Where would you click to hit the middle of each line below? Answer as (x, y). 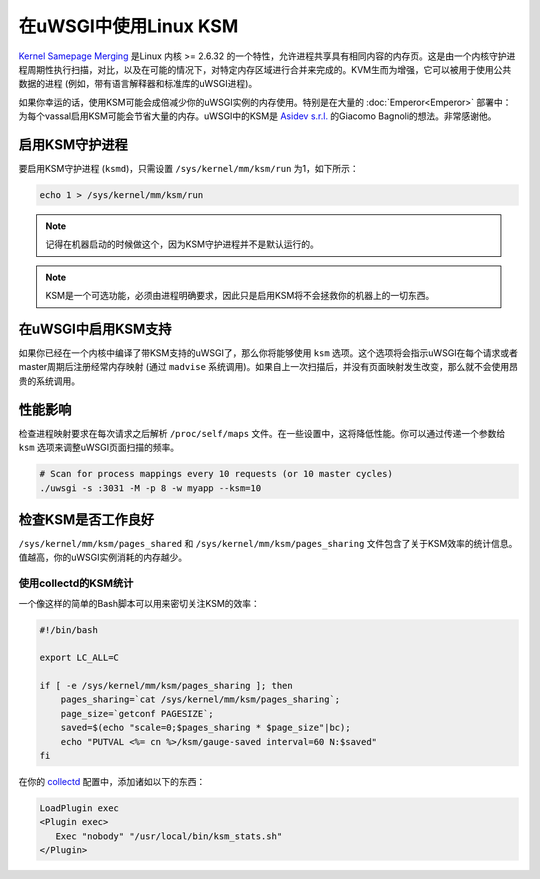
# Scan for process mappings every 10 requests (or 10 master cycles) (216, 474)
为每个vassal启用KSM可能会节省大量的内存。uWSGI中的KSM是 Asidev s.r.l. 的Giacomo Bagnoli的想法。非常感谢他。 (257, 116)
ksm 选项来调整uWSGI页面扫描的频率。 (99, 447)
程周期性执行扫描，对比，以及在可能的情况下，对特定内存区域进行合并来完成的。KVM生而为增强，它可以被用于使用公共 (265, 69)
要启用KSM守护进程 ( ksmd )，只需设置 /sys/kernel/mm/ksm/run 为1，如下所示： (188, 169)
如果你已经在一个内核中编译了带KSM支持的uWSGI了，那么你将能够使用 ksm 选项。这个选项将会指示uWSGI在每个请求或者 (268, 353)
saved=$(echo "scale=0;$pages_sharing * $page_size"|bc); (205, 728)
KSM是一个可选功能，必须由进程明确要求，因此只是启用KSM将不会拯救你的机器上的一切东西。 (240, 296)
